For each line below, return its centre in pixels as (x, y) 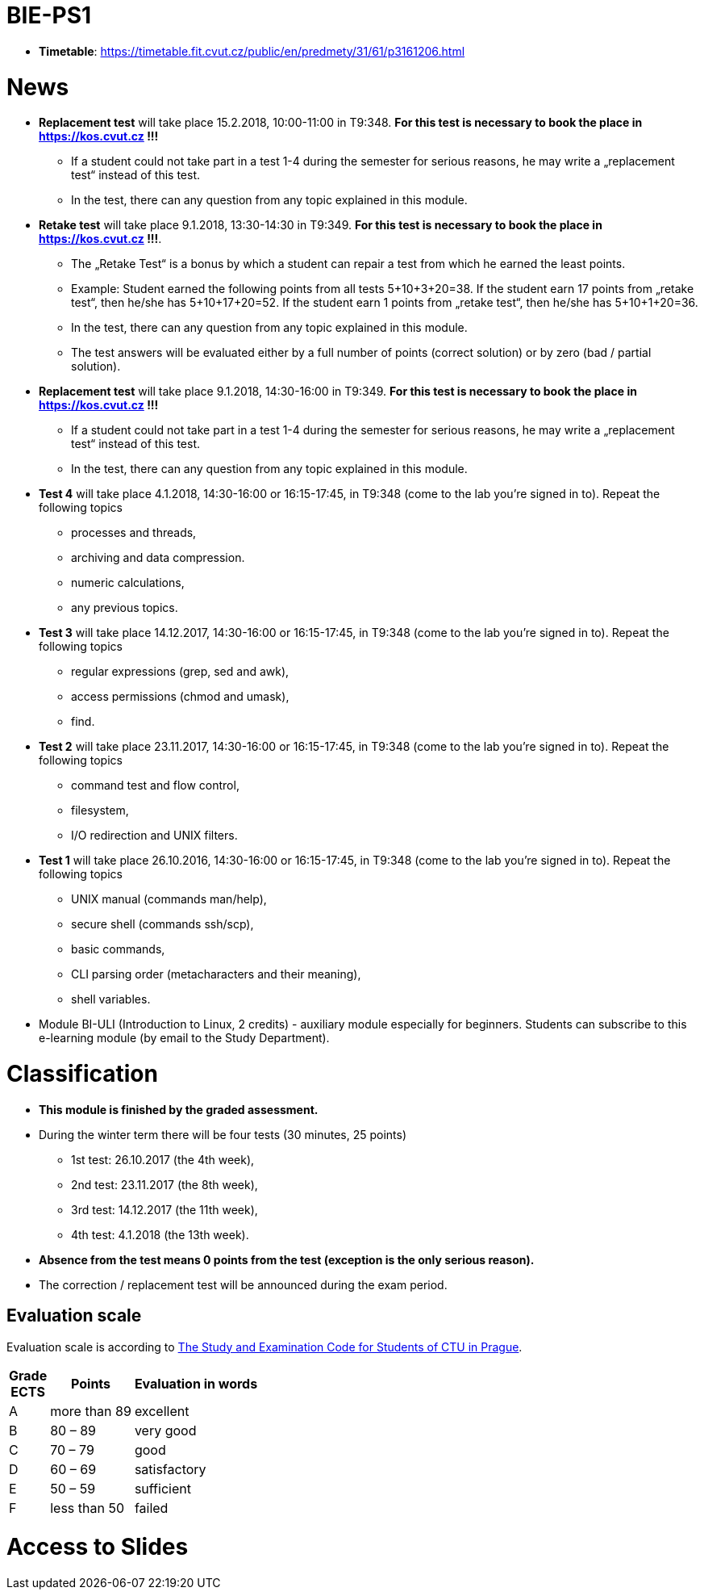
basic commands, (118, 949)
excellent (162, 1411)
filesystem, (100, 811)
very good (165, 1430)
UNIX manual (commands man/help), (169, 899)
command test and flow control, (155, 785)
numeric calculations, (128, 583)
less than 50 (87, 1508)
